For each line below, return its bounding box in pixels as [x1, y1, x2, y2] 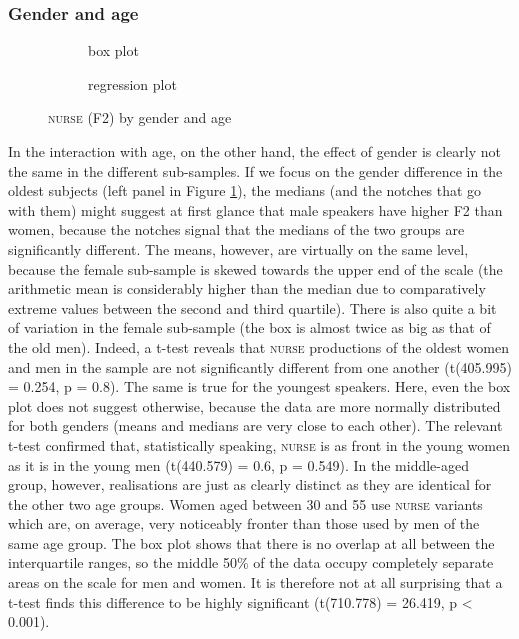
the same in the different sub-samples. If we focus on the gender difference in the [8, 160, 503, 181]
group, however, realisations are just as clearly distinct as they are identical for [8, 474, 492, 495]
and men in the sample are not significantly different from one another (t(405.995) [8, 356, 512, 377]
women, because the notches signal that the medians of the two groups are [8, 219, 465, 240]
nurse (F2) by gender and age [48, 107, 232, 128]
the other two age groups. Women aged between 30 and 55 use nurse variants [8, 493, 483, 514]
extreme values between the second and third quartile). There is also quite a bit [8, 297, 497, 318]
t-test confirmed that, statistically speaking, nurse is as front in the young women [8, 434, 510, 455]
